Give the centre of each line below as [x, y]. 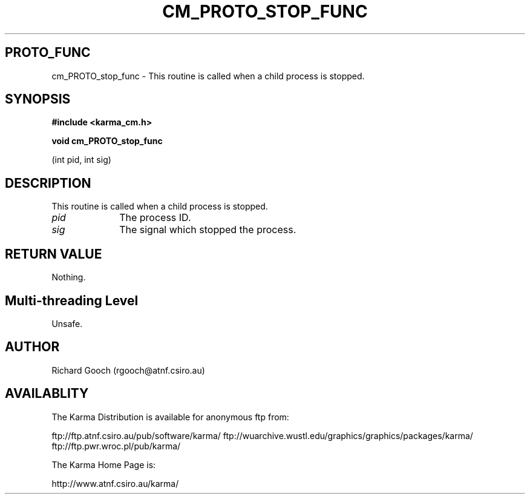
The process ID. [155, 218]
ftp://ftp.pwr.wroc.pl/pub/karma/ [116, 446]
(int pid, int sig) [81, 160]
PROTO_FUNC [48, 53]
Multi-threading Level [72, 300]
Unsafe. [67, 323]
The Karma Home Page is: [104, 464]
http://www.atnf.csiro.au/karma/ [115, 483]
